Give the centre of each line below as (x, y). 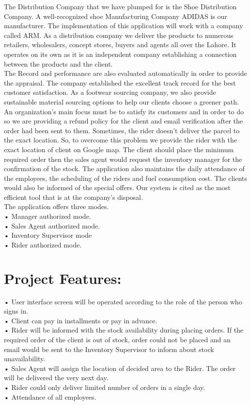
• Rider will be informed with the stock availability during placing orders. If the (124, 330)
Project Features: (63, 278)
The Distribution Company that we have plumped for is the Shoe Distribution (120, 6)
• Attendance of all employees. (50, 396)
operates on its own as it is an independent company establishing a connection (120, 54)
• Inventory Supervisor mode (48, 235)
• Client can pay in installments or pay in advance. (81, 320)
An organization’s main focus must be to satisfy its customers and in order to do (124, 111)
